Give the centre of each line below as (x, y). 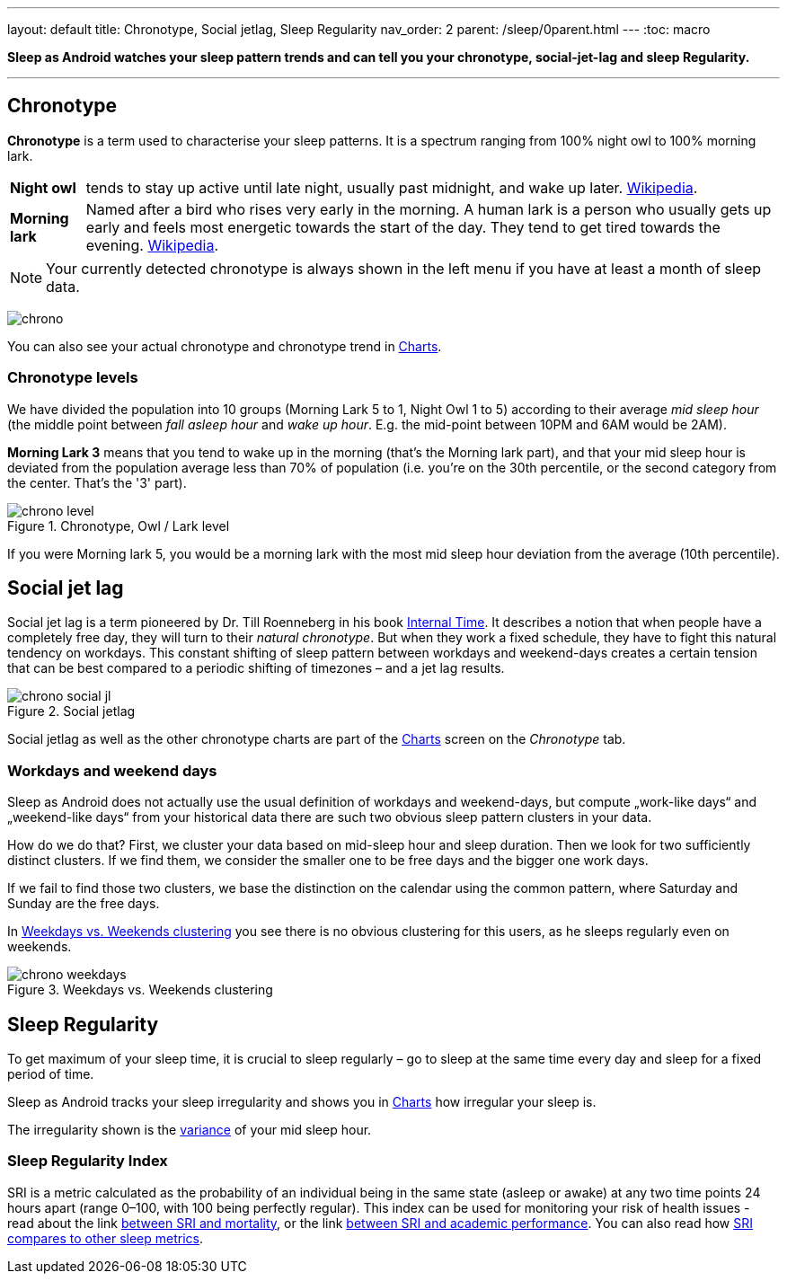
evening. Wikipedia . (152, 245)
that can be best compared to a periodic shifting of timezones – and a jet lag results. (256, 668)
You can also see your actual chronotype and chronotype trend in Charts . (225, 346)
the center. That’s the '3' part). (97, 482)
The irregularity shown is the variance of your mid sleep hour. (190, 1130)
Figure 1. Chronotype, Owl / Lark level (119, 526)
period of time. (51, 1074)
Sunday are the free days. (84, 904)
